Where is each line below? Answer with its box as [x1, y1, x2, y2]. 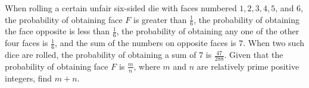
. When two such [243, 37, 305, 49]
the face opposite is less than [5, 25, 110, 37]
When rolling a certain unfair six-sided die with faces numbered [5, 2, 237, 14]
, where [133, 60, 160, 72]
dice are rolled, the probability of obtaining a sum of [5, 48, 196, 61]
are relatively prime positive [196, 60, 299, 72]
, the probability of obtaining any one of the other [116, 25, 299, 37]
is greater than [133, 13, 187, 25]
